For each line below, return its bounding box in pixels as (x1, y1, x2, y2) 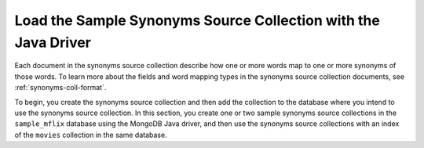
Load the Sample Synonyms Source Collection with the (14, 12, 380, 29)
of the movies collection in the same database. (14, 130, 168, 139)
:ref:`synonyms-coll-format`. (14, 83, 107, 92)
